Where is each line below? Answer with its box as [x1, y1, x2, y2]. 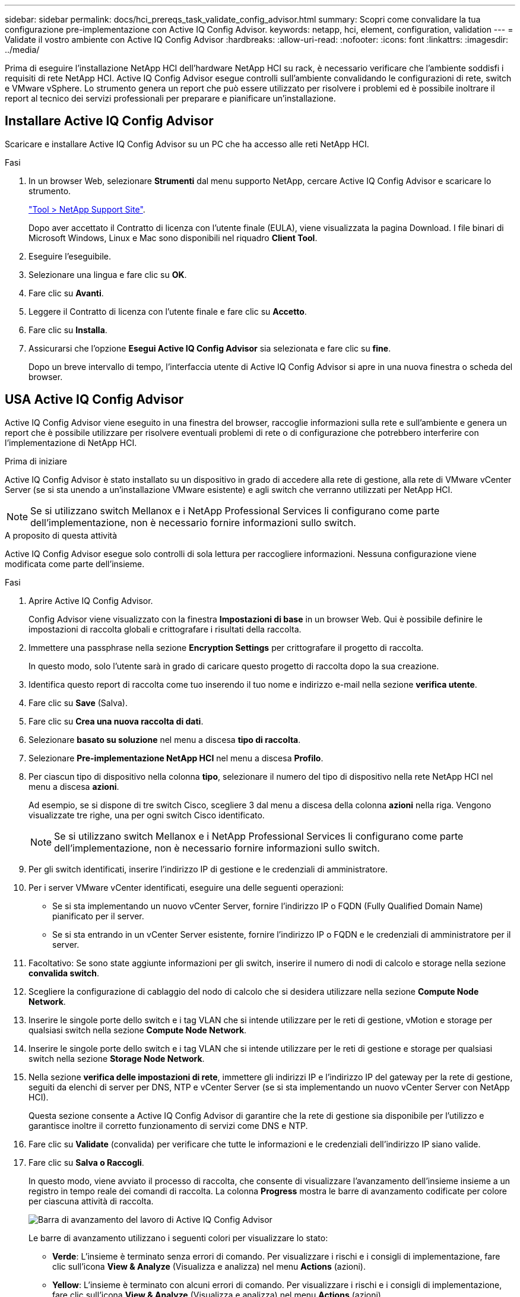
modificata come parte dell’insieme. [5, 558, 145, 569]
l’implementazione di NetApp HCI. [5, 437, 137, 448]
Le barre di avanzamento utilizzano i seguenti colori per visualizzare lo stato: [28, 1232, 328, 1243]
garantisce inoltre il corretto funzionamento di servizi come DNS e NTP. [28, 1120, 308, 1131]
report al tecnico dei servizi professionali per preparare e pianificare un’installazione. [5, 93, 336, 103]
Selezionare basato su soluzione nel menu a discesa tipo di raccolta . [28, 734, 301, 745]
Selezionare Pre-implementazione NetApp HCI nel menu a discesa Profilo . [28, 752, 324, 763]
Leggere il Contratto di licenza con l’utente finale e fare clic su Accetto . [28, 306, 307, 317]
